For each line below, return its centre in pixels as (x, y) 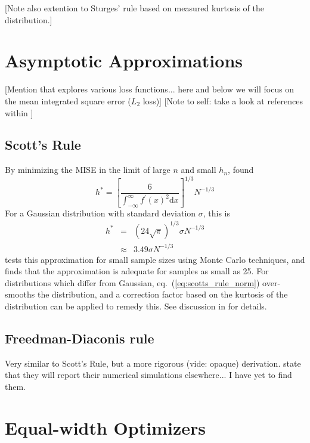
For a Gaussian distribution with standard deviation (100, 213)
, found (241, 170)
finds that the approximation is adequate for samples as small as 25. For (137, 271)
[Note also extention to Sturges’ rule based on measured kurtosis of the (135, 8)
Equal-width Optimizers (105, 427)
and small (199, 170)
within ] (19, 112)
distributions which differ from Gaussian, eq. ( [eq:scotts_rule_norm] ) (132, 282)
